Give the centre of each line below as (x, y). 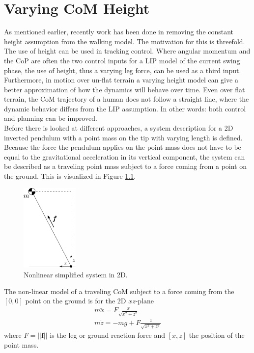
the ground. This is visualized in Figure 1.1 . (70, 176)
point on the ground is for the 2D (76, 301)
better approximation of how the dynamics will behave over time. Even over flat (125, 89)
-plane (145, 301)
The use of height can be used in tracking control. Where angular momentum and (127, 51)
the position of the (217, 335)
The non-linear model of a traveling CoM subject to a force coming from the (119, 291)
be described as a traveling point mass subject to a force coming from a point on (126, 166)
